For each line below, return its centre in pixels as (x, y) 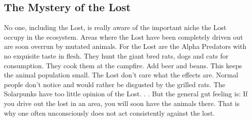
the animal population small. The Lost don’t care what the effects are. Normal (121, 75)
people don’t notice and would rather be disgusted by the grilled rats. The (115, 84)
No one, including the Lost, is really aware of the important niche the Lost (115, 27)
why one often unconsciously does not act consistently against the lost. (109, 113)
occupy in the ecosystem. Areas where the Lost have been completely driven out (124, 37)
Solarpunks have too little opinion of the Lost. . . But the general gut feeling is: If (126, 94)
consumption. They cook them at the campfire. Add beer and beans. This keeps (123, 65)
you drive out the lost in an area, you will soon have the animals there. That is (122, 103)
